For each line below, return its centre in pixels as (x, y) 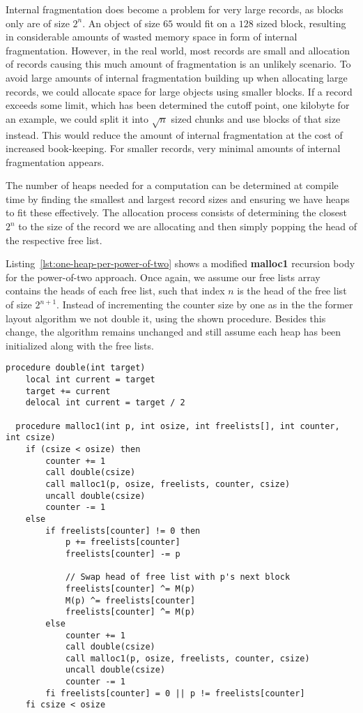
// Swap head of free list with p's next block (178, 577)
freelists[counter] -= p (123, 554)
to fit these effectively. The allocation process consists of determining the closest (176, 212)
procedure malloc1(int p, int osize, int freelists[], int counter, (178, 426)
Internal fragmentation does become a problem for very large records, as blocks (175, 9)
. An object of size (121, 23)
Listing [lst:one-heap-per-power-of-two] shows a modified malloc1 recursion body (180, 263)
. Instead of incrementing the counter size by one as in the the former (205, 305)
